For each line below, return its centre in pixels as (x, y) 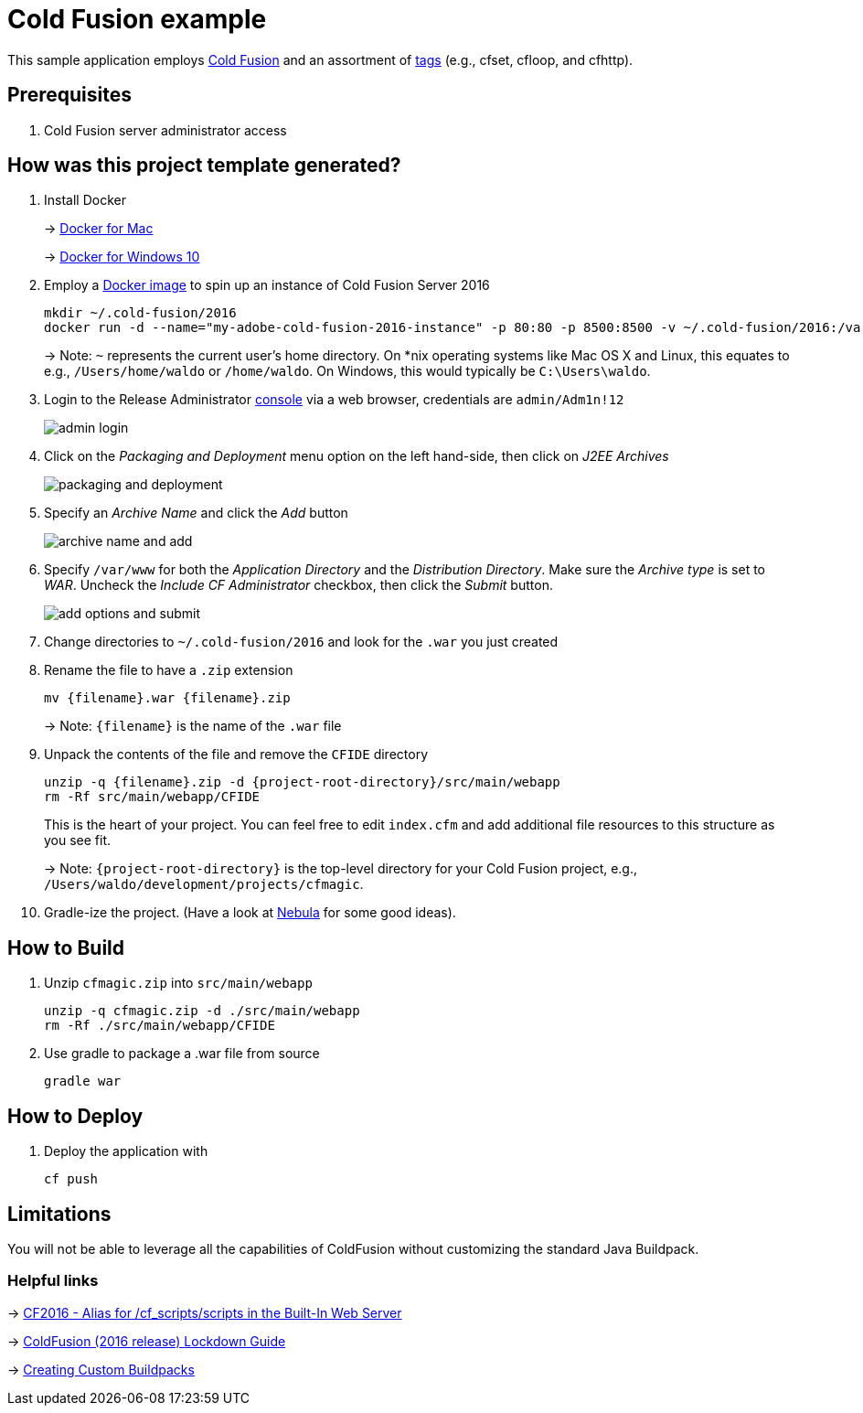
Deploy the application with (126, 1151)
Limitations (59, 1214)
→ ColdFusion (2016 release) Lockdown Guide (147, 1341)
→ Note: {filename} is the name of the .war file (193, 726)
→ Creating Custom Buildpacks (101, 1369)
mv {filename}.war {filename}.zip (167, 698)
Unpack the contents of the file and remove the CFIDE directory (236, 755)
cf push (71, 1179)
